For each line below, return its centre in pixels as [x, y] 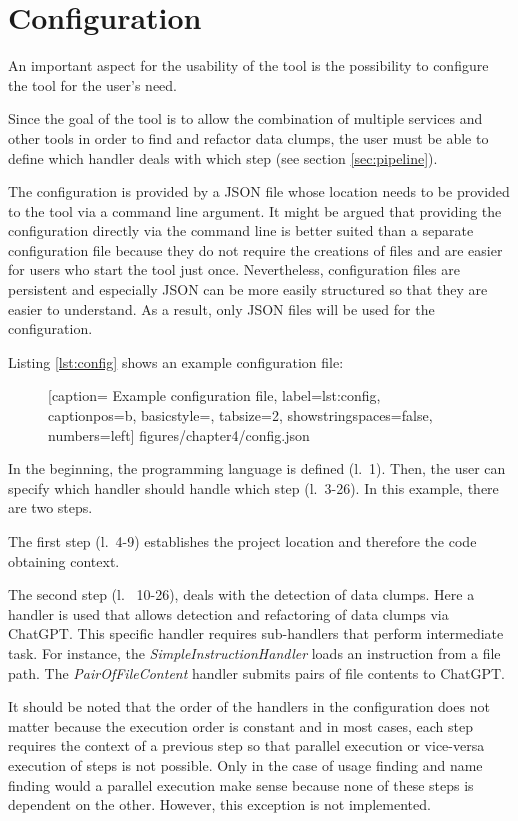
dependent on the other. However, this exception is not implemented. [219, 804]
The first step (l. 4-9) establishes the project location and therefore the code [242, 541]
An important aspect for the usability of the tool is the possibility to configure [248, 65]
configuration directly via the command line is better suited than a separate [241, 230]
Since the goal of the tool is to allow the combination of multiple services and [245, 118]
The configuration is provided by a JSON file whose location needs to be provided [259, 191]
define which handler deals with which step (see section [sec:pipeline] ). [223, 157]
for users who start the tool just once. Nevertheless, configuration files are [234, 269]
